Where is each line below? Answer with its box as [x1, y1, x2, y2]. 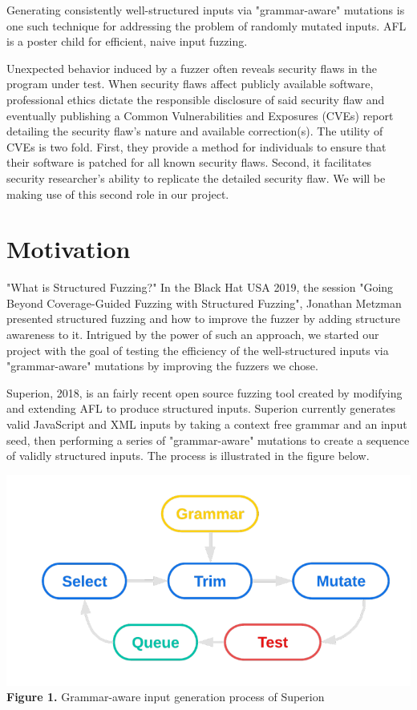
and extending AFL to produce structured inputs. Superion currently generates [6, 400, 396, 417]
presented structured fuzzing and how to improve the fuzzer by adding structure [6, 310, 400, 327]
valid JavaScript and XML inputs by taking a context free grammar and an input [6, 416, 407, 432]
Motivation [6, 232, 131, 265]
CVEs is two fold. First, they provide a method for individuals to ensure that [6, 138, 387, 155]
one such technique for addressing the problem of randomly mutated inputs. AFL [6, 17, 407, 34]
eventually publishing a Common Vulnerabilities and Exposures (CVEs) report [6, 107, 394, 123]
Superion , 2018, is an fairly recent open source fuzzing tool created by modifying [6, 384, 403, 401]
